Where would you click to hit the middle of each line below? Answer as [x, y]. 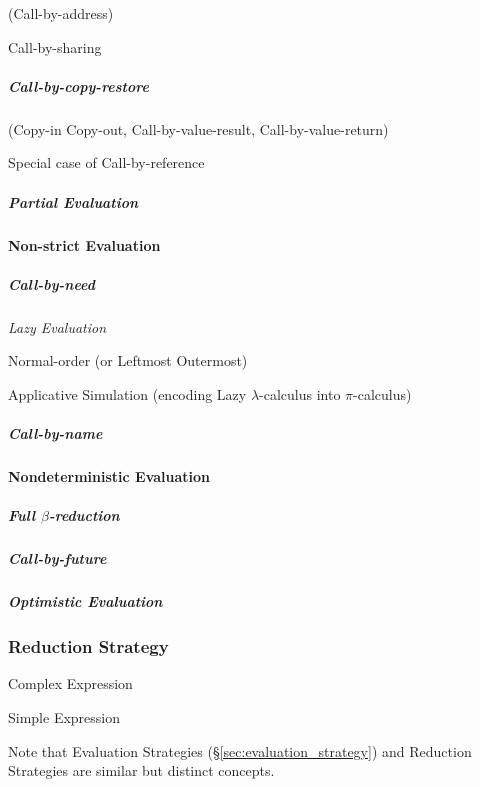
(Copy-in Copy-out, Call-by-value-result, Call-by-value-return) [198, 128]
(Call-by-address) [61, 13]
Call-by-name [55, 433]
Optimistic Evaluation [85, 601]
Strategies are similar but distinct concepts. [141, 770]
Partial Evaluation [73, 201]
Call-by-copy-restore [78, 85]
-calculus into [300, 393]
